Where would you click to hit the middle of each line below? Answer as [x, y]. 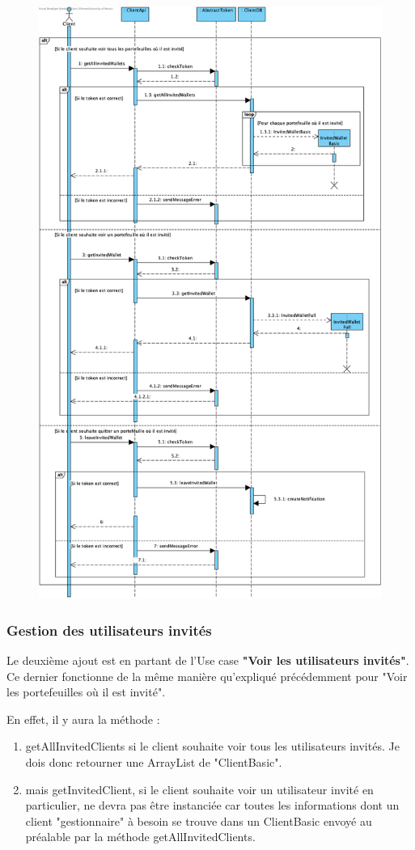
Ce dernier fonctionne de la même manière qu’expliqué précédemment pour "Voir [207, 676]
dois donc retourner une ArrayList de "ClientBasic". [154, 761]
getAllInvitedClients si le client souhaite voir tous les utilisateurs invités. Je [212, 746]
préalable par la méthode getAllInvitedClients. [140, 837]
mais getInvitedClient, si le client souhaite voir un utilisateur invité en [199, 789]
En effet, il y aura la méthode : [83, 719]
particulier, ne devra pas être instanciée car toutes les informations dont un [212, 805]
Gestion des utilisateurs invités [109, 630]
